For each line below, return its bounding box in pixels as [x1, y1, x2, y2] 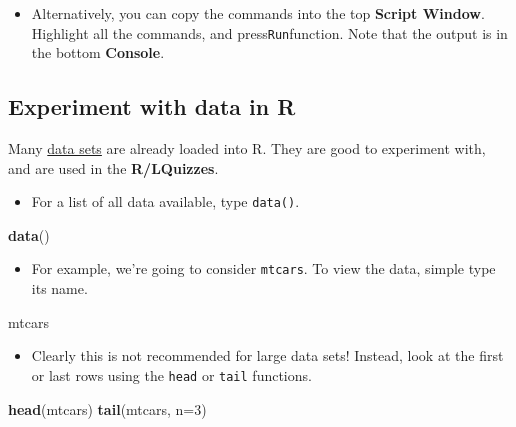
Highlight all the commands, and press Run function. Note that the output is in [31, 22, 508, 43]
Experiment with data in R [8, 91, 296, 122]
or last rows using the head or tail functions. [31, 364, 312, 385]
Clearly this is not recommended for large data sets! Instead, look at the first [31, 345, 504, 366]
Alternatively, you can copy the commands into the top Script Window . [31, 3, 485, 23]
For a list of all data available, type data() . [31, 191, 300, 212]
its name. [31, 278, 88, 299]
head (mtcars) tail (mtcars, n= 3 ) [8, 398, 207, 419]
